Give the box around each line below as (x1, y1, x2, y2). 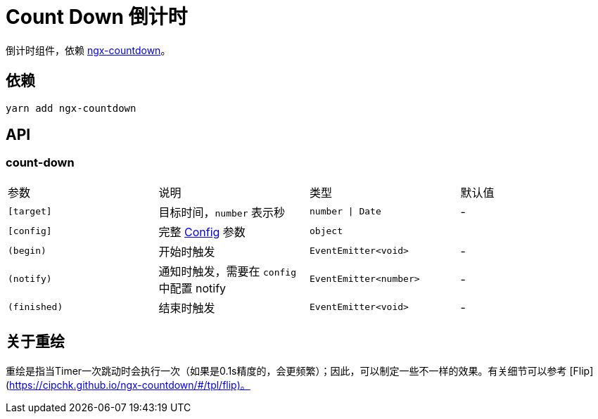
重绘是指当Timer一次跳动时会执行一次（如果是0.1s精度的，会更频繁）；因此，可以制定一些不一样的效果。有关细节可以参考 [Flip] (6, 364, 594, 377)
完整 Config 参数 (158, 224, 246, 239)
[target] (8, 206, 52, 217)
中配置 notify (158, 281, 227, 295)
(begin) (8, 245, 46, 257)
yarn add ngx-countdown (6, 102, 136, 114)
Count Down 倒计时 (6, 5, 188, 29)
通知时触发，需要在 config (158, 264, 296, 278)
